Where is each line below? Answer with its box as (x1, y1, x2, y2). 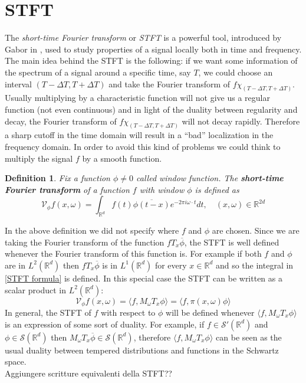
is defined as (195, 183, 239, 195)
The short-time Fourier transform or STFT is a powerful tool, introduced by (5, 31, 282, 44)
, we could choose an (198, 66, 273, 78)
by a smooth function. (82, 152, 162, 164)
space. (5, 355, 27, 368)
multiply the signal (5, 152, 73, 164)
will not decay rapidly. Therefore (182, 114, 300, 127)
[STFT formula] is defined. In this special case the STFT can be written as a (5, 271, 282, 284)
